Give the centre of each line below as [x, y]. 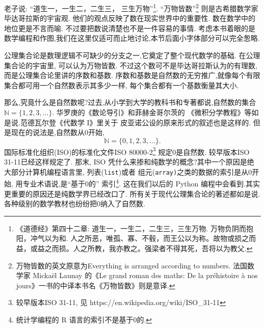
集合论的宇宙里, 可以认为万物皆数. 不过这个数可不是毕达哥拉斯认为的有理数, [131, 65]
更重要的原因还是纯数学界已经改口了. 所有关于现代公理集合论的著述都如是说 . [132, 193]
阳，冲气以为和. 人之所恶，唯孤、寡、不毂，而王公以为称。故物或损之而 [136, 238]
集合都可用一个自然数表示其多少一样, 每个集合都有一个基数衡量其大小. [122, 85]
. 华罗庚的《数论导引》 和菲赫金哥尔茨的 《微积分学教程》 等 [152, 112]
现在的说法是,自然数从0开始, [58, 132]
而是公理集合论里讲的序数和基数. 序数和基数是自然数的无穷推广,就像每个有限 [132, 75]
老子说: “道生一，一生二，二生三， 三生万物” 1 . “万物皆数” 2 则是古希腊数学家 [131, 7]
